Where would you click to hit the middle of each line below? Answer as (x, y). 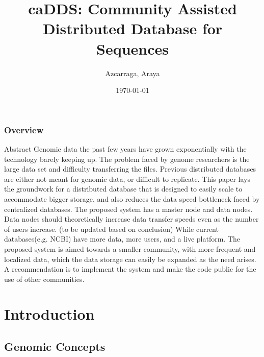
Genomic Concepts (55, 347)
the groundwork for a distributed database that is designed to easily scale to (123, 189)
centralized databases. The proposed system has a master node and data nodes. (128, 209)
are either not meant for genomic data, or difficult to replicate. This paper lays (127, 178)
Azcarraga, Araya (133, 73)
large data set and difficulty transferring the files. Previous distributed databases (130, 169)
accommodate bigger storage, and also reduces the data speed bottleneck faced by (132, 198)
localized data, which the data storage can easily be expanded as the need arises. (130, 259)
